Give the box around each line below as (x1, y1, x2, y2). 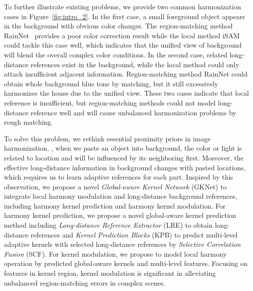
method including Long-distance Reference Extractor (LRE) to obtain (4, 220, 213, 230)
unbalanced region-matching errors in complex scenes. (4, 277, 165, 288)
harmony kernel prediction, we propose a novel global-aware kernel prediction (4, 210, 236, 220)
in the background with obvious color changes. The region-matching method (4, 21, 233, 31)
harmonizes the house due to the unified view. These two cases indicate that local (4, 88, 249, 98)
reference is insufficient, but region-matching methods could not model (4, 97, 216, 107)
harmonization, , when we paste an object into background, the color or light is (4, 143, 242, 153)
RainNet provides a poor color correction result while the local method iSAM (4, 30, 240, 40)
